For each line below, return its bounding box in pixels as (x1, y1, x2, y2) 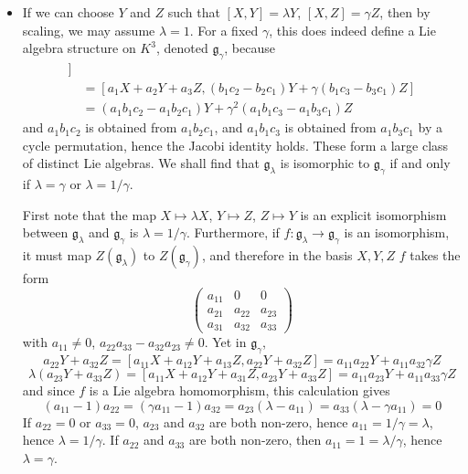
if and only (389, 153, 451, 173)
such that (167, 3, 220, 21)
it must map (22, 246, 91, 265)
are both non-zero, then (188, 430, 322, 449)
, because (224, 38, 275, 58)
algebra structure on (22, 38, 136, 58)
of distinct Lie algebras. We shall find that (22, 153, 260, 173)
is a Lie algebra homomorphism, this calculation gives (89, 381, 390, 400)
